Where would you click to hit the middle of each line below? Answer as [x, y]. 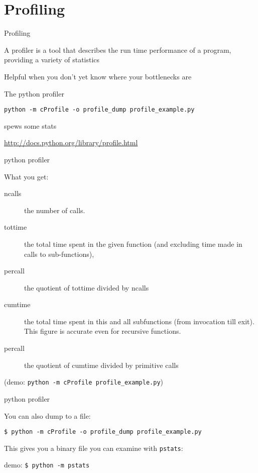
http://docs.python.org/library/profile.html [71, 143]
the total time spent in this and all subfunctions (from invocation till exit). [139, 321]
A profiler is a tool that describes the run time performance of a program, [118, 50]
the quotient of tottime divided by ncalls [87, 287]
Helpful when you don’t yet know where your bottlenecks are [98, 76]
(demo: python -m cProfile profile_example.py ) [84, 382]
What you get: [26, 176]
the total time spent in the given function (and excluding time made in [133, 244]
